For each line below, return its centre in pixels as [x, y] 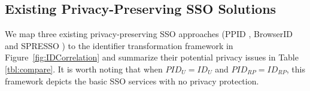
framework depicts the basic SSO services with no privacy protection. [132, 81]
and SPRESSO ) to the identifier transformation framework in [119, 45]
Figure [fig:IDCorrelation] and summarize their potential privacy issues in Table [152, 57]
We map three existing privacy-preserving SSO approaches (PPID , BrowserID [149, 34]
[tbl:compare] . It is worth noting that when [84, 69]
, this [296, 69]
